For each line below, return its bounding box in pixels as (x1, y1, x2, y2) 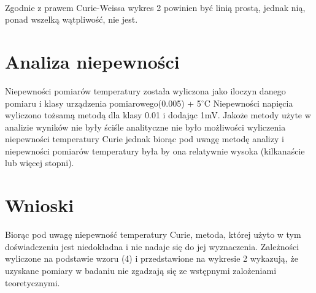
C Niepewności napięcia (204, 96, 293, 109)
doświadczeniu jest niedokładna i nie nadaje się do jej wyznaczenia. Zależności (5, 240, 299, 253)
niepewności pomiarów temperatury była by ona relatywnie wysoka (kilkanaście (5, 144, 305, 157)
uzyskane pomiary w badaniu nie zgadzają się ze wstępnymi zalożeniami (5, 264, 277, 276)
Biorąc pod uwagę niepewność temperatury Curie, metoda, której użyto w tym (5, 228, 301, 241)
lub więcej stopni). (5, 156, 74, 169)
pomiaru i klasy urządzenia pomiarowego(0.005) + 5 (5, 96, 201, 109)
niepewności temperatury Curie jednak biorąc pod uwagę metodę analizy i (5, 132, 284, 145)
